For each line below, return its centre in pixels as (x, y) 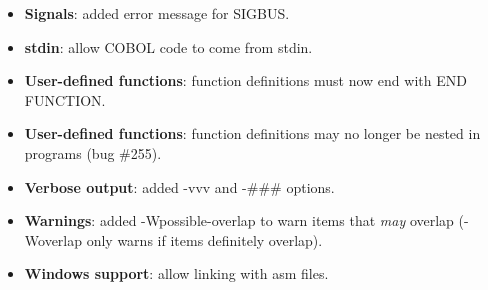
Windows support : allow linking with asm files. (176, 273)
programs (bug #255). (93, 152)
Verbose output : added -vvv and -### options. (179, 186)
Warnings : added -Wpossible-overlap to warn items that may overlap (239, 220)
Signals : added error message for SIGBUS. (157, 13)
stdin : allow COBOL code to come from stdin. (168, 46)
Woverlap (53, 239)
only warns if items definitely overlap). (204, 239)
